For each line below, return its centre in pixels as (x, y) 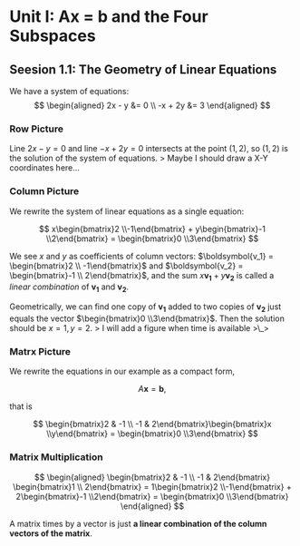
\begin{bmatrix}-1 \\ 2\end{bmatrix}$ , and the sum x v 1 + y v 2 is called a (142, 276)
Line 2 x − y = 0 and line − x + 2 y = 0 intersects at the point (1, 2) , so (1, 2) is (149, 149)
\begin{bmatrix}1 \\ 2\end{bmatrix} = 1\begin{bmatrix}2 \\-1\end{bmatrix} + (152, 486)
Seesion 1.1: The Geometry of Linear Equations (143, 69)
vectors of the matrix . (51, 533)
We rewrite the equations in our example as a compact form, (122, 371)
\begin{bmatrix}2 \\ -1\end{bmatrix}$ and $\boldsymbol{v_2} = (126, 266)
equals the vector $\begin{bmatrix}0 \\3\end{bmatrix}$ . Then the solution (147, 318)
